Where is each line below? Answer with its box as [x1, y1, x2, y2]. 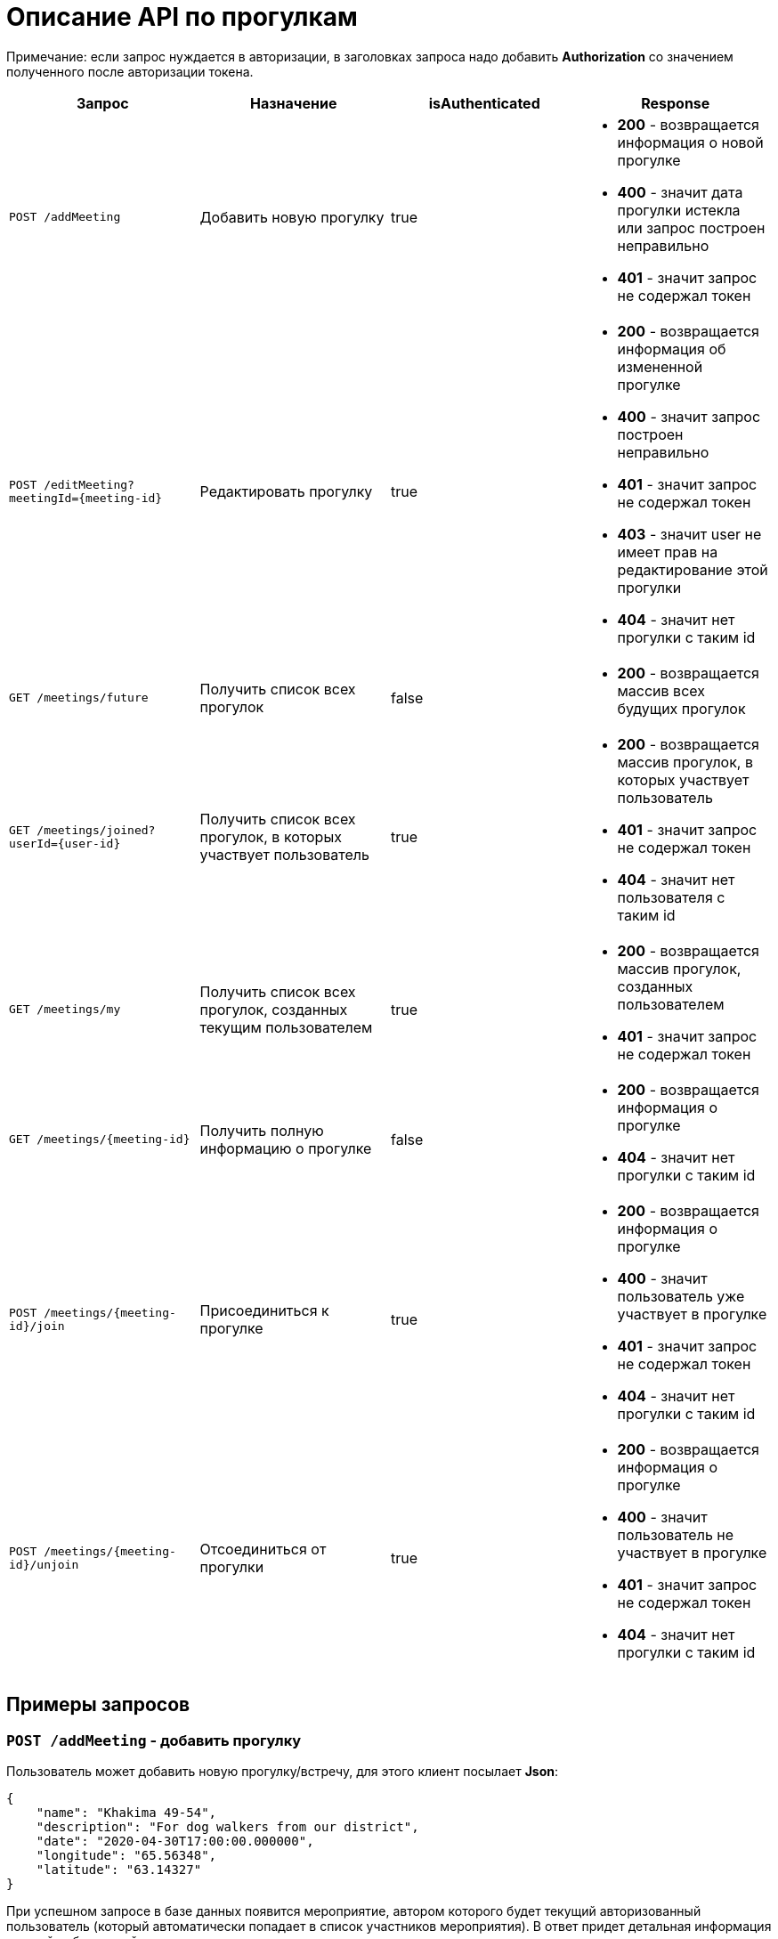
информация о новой [617, 133, 764, 151]
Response [641, 93, 710, 112]
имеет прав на [617, 542, 718, 561]
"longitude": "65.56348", [36, 1847, 217, 1862]
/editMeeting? [44, 477, 134, 491]
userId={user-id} [9, 836, 121, 850]
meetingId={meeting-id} [9, 491, 163, 505]
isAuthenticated [428, 93, 540, 112]
